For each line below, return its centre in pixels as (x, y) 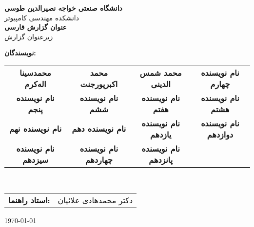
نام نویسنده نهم (36, 129)
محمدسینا (35, 72)
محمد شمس (161, 72)
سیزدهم (35, 159)
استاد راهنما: (29, 200)
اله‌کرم (35, 84)
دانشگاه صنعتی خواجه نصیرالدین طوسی (63, 8)
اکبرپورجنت (99, 84)
